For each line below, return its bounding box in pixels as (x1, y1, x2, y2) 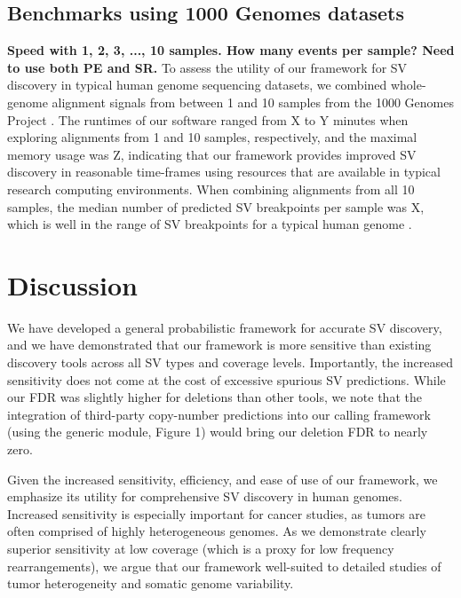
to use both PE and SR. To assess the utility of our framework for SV (7, 58, 408, 76)
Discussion (7, 266, 138, 303)
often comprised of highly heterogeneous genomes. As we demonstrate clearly (7, 522, 426, 540)
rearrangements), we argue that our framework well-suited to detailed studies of (7, 556, 441, 575)
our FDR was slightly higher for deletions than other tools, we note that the (7, 388, 422, 406)
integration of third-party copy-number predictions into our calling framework (7, 405, 431, 423)
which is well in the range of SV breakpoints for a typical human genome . (7, 215, 412, 233)
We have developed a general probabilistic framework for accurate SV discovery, (7, 318, 442, 336)
